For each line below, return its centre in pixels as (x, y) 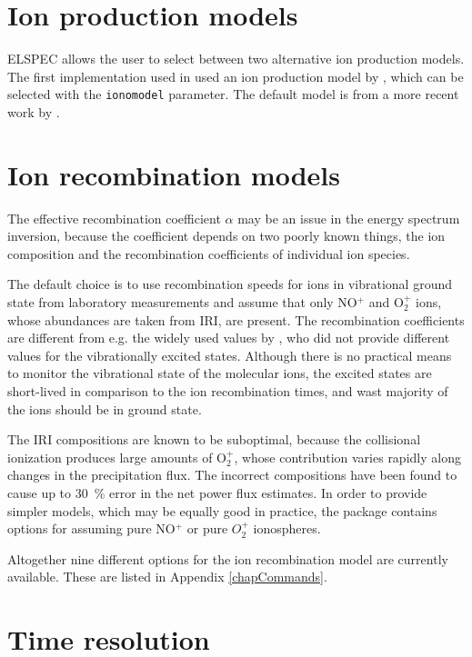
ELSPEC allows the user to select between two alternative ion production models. (236, 59)
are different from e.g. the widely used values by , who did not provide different (229, 338)
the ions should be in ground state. (105, 408)
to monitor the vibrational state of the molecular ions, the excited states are (220, 373)
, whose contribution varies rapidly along (347, 457)
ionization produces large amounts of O (117, 457)
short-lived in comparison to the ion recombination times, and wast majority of (228, 391)
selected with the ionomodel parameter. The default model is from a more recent (233, 94)
